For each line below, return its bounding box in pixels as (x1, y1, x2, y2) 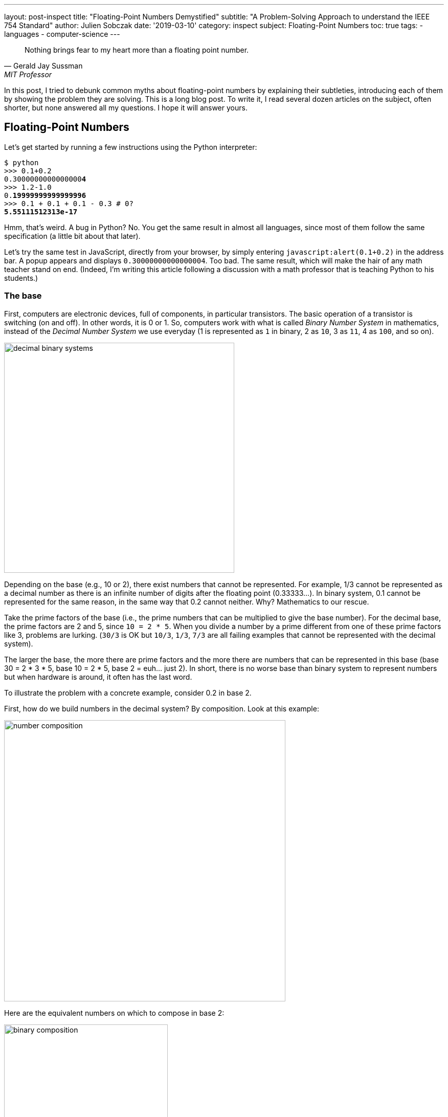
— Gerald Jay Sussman (4, 61, 83, 70)
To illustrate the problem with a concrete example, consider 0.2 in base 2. (4, 688, 252, 697)
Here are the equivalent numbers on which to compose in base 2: (4, 1008, 225, 1017)
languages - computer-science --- (4, 30, 120, 38)
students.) (4, 273, 38, 282)
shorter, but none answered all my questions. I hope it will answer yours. (4, 103, 248, 112)
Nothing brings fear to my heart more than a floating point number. (25, 46, 249, 54)
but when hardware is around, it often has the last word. (4, 672, 192, 681)
